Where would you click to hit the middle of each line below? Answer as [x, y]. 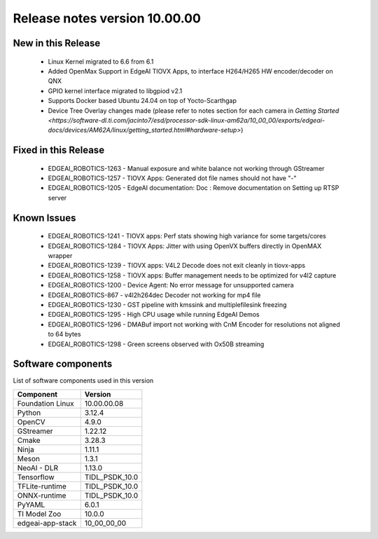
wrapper [60, 256]
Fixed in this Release [59, 150]
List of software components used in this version [83, 381]
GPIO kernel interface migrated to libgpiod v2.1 [115, 90]
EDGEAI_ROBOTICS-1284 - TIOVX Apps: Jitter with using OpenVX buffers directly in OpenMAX [185, 246]
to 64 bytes [64, 334]
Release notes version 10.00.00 [107, 18]
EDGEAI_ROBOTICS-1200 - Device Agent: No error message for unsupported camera [171, 285]
